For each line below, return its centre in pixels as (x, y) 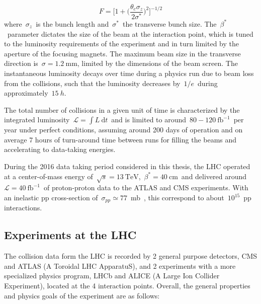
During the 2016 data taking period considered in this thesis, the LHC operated (127, 166)
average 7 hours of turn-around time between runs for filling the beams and (120, 139)
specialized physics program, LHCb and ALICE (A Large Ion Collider (112, 276)
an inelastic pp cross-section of (51, 198)
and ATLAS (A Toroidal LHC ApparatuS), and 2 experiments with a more (120, 265)
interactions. (23, 208)
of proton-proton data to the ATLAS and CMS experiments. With (146, 187)
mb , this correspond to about (177, 198)
